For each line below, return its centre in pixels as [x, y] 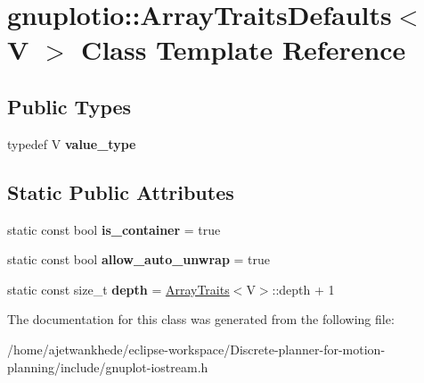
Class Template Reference [244, 50]
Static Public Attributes [121, 191]
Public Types [69, 106]
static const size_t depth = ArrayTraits [118, 289]
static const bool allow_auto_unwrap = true [139, 259]
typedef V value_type [72, 143]
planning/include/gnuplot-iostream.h [108, 366]
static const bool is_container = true [114, 229]
